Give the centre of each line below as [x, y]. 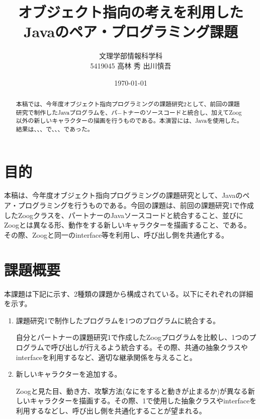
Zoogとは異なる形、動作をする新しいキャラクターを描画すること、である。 [127, 225]
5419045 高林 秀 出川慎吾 [131, 65]
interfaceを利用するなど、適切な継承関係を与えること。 [106, 357]
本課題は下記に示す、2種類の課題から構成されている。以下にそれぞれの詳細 [129, 293]
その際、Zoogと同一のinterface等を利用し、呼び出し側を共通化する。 [116, 234]
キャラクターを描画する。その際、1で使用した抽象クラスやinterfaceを [143, 401]
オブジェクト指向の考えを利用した [131, 12]
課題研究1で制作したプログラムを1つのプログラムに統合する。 [118, 320]
